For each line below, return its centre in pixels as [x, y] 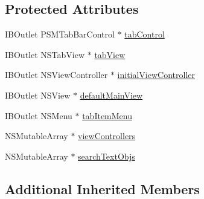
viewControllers [107, 136]
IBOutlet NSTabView [45, 54]
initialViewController [156, 75]
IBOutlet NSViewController [56, 75]
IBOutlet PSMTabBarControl [60, 34]
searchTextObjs [107, 156]
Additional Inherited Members [102, 188]
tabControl [145, 34]
